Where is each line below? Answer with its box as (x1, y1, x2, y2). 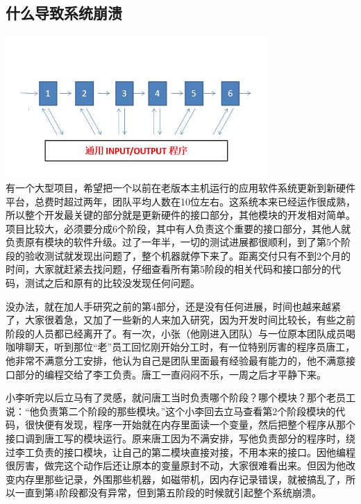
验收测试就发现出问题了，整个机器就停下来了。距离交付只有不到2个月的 (24, 248, 351, 262)
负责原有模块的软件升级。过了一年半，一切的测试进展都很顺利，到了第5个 (6, 235, 341, 249)
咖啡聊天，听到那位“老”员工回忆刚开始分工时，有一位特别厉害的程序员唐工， (6, 339, 355, 354)
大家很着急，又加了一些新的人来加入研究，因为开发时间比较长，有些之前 (24, 312, 355, 327)
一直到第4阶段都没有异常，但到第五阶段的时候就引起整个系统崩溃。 (15, 485, 321, 500)
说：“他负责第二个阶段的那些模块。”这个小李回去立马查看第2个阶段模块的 (6, 403, 336, 418)
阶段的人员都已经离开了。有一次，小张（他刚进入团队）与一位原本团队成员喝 (6, 326, 355, 340)
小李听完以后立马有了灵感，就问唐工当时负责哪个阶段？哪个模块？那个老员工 (6, 390, 355, 405)
